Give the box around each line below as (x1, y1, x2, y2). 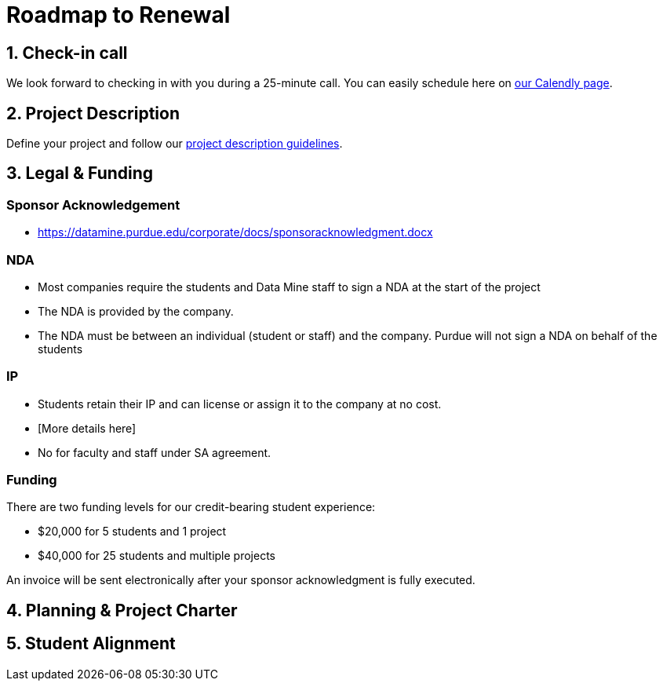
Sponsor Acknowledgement (6, 196, 180, 213)
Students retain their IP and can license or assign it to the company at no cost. (38, 396, 442, 411)
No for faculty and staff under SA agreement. (38, 445, 271, 459)
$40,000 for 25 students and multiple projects (38, 549, 275, 563)
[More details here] (38, 421, 137, 435)
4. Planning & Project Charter (6, 600, 238, 620)
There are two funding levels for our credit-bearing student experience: (6, 500, 376, 514)
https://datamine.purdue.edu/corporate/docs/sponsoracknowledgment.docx (38, 225, 433, 239)
